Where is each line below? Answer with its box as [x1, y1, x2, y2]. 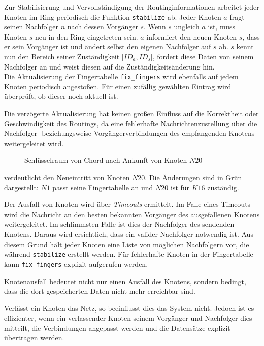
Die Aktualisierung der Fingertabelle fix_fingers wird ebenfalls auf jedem [4, 71, 239, 82]
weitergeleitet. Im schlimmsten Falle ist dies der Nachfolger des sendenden [4, 219, 235, 229]
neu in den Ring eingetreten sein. [35, 31, 138, 42]
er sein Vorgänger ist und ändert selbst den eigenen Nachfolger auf [4, 41, 211, 52]
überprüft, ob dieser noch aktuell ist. [4, 91, 118, 101]
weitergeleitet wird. [4, 137, 64, 148]
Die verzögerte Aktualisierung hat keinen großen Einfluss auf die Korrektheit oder [4, 108, 259, 119]
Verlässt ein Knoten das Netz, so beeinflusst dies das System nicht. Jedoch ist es [4, 302, 254, 313]
